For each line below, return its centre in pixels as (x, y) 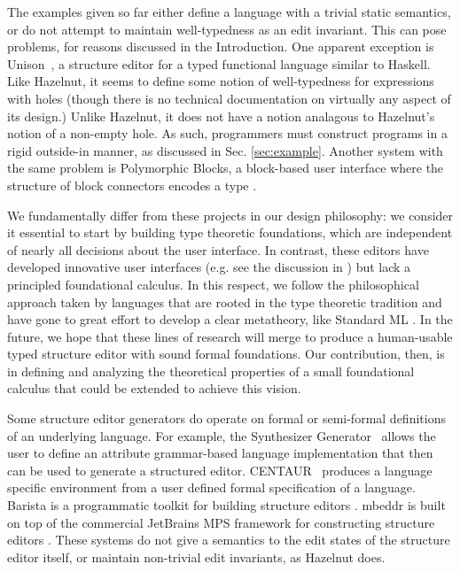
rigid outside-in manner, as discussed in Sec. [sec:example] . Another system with (225, 150)
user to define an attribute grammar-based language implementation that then (220, 453)
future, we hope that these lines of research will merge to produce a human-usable (230, 336)
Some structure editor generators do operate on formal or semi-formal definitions (226, 418)
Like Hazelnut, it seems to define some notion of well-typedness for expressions (221, 81)
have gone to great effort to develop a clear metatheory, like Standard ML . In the (230, 319)
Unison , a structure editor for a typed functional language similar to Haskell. (219, 63)
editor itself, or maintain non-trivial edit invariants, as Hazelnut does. (196, 557)
